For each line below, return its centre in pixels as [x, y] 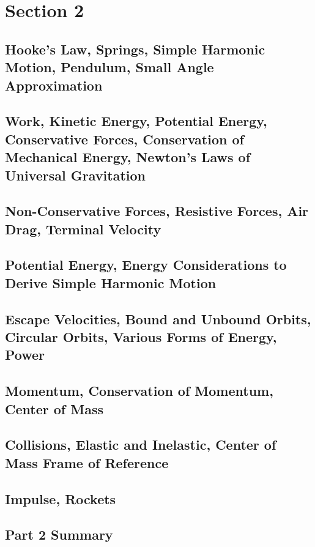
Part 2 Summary [59, 534]
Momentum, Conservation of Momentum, [139, 391]
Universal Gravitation [75, 175]
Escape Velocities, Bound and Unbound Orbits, [158, 318]
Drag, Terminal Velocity [83, 229]
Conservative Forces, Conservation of [124, 139]
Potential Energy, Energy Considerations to [146, 265]
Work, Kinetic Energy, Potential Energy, [136, 121]
